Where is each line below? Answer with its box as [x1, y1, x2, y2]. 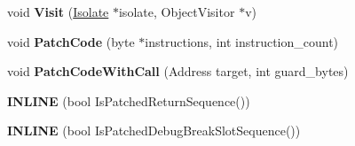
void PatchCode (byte [7, 32, 135, 50]
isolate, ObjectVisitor [118, 3, 235, 20]
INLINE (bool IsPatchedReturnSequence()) [7, 91, 250, 110]
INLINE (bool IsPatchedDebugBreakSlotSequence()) [7, 121, 301, 140]
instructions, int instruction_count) [145, 32, 339, 50]
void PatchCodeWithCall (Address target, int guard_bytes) [7, 62, 349, 81]
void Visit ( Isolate [7, 3, 109, 20]
